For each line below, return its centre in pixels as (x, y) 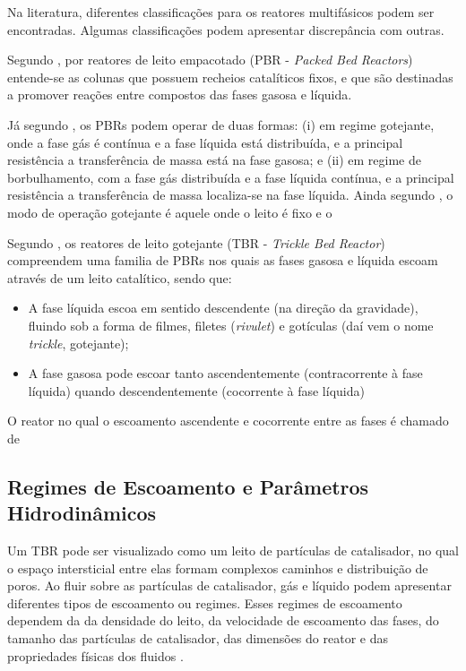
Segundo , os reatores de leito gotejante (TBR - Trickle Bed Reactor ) (196, 242)
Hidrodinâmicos (82, 513)
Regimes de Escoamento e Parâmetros (188, 486)
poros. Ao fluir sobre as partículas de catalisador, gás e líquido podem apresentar (229, 585)
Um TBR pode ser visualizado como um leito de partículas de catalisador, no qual (233, 551)
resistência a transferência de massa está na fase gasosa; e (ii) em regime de (214, 160)
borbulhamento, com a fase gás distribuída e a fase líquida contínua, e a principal (231, 177)
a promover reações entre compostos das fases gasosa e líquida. (180, 95)
